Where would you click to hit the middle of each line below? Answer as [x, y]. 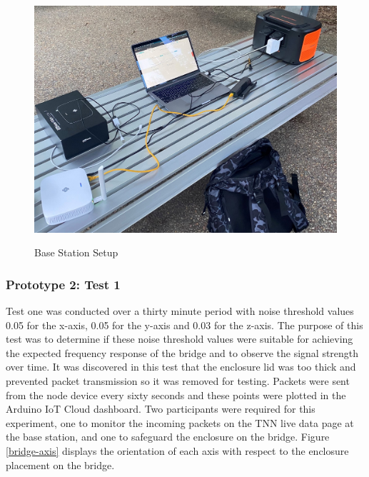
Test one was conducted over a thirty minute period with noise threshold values [180, 310]
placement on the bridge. [60, 465]
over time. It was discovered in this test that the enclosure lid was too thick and [181, 367]
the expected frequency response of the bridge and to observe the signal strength [182, 352]
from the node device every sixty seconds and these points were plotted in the [176, 395]
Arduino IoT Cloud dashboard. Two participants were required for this [161, 409]
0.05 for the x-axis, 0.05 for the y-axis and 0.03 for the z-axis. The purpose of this [184, 325]
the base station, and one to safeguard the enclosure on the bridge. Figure [168, 437]
